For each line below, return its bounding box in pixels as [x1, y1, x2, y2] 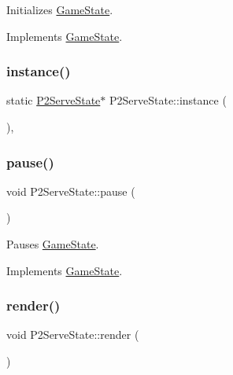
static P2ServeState [6, 92, 101, 108]
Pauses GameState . [6, 236, 99, 252]
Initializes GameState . [6, 2, 113, 17]
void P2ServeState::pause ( [6, 182, 135, 199]
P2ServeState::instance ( [109, 92, 227, 108]
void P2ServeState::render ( [6, 326, 139, 343]
